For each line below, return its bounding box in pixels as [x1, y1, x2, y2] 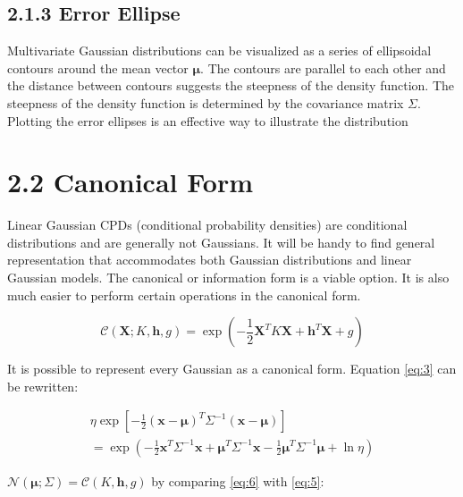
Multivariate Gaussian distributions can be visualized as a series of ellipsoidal [7, 41, 432, 60]
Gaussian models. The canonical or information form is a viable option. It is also [7, 268, 450, 287]
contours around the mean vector [7, 58, 189, 77]
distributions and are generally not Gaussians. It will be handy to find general [7, 232, 435, 251]
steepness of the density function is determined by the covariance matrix [7, 93, 404, 112]
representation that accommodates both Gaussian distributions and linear [7, 250, 412, 269]
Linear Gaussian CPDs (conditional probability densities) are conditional [7, 215, 408, 234]
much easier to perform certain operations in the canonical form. [7, 285, 361, 304]
